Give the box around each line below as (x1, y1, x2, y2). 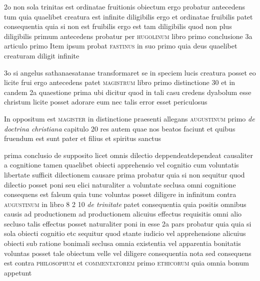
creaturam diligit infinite (4, 50, 79, 60)
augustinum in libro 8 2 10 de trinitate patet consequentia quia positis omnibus (4, 198, 246, 209)
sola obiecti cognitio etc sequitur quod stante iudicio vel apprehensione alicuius (4, 228, 246, 238)
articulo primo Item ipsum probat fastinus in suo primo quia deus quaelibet (4, 40, 237, 51)
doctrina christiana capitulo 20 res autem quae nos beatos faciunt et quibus (4, 123, 235, 133)
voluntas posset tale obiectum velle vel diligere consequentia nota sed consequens (4, 247, 251, 258)
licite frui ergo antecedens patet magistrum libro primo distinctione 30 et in (4, 77, 235, 87)
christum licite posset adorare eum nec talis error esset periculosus (4, 96, 207, 107)
